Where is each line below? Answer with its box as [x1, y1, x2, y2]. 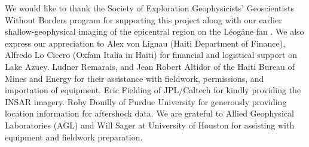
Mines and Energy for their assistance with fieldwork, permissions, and [5, 72, 264, 84]
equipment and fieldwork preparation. [5, 130, 143, 143]
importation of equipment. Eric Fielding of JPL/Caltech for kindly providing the [5, 84, 301, 96]
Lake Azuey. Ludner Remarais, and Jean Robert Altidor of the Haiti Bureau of [5, 60, 295, 72]
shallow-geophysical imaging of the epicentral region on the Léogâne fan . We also [5, 25, 304, 38]
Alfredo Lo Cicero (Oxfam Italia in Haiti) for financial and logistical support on [5, 48, 298, 61]
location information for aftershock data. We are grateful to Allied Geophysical [5, 107, 294, 120]
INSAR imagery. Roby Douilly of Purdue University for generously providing [5, 95, 287, 108]
